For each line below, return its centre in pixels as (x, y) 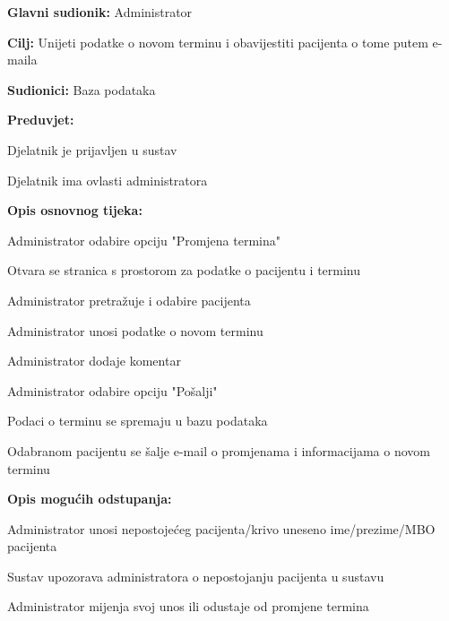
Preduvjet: (41, 120)
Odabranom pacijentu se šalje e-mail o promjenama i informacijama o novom (219, 450)
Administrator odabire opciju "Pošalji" (112, 390)
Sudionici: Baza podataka (82, 89)
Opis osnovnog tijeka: (75, 210)
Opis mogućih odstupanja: (90, 499)
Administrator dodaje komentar (94, 361)
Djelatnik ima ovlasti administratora (108, 180)
